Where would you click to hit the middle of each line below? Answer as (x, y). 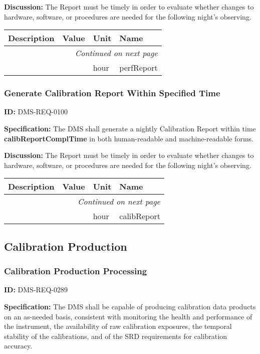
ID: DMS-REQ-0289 (36, 290)
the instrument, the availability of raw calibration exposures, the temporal (118, 326)
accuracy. (18, 346)
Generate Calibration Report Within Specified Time (112, 93)
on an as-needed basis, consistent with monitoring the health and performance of (128, 316)
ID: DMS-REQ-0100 (36, 112)
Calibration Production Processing (76, 271)
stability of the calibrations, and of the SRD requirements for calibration (115, 336)
